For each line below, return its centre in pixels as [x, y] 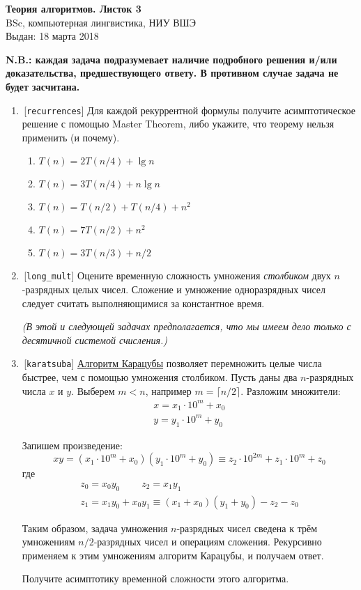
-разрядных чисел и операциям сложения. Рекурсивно [208, 542]
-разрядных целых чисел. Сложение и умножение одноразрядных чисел [174, 289]
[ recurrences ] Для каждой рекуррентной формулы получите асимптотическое [190, 110]
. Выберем [93, 390]
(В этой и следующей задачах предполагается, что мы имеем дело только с [186, 326]
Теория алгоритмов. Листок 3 [74, 8]
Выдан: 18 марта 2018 [52, 36]
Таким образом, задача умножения [95, 528]
